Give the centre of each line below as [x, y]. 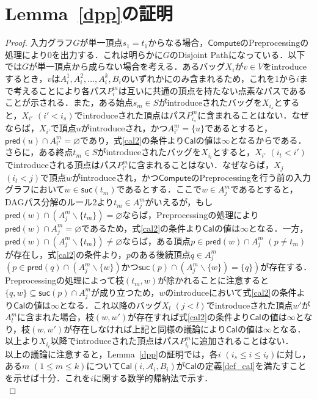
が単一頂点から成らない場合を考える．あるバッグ [127, 66]
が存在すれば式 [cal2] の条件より [189, 317]
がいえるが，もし [179, 202]
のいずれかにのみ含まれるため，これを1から [209, 78]
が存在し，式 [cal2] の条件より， [66, 254]
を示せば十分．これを [48, 378]
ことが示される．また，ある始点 [69, 102]
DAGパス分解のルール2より [60, 202]
